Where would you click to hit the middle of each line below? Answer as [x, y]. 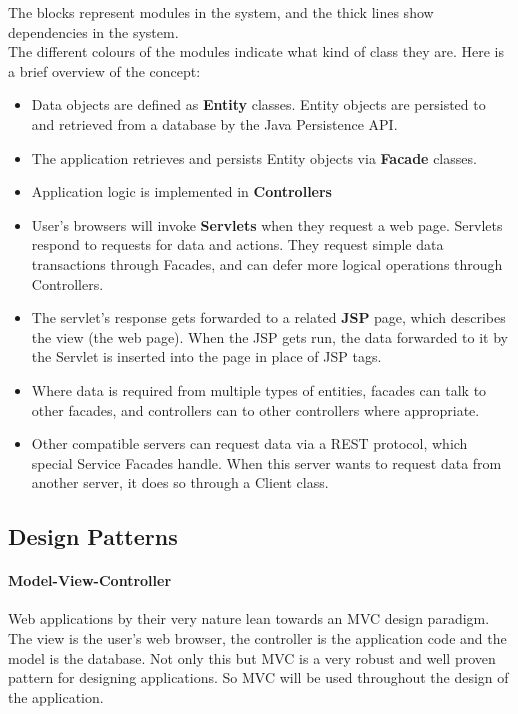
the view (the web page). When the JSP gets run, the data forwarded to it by [269, 336]
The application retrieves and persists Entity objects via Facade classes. [254, 157]
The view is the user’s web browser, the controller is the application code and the [257, 638]
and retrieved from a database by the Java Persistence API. [214, 123]
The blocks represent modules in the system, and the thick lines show [221, 12]
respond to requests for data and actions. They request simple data [237, 244]
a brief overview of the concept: [104, 70]
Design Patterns [93, 536]
